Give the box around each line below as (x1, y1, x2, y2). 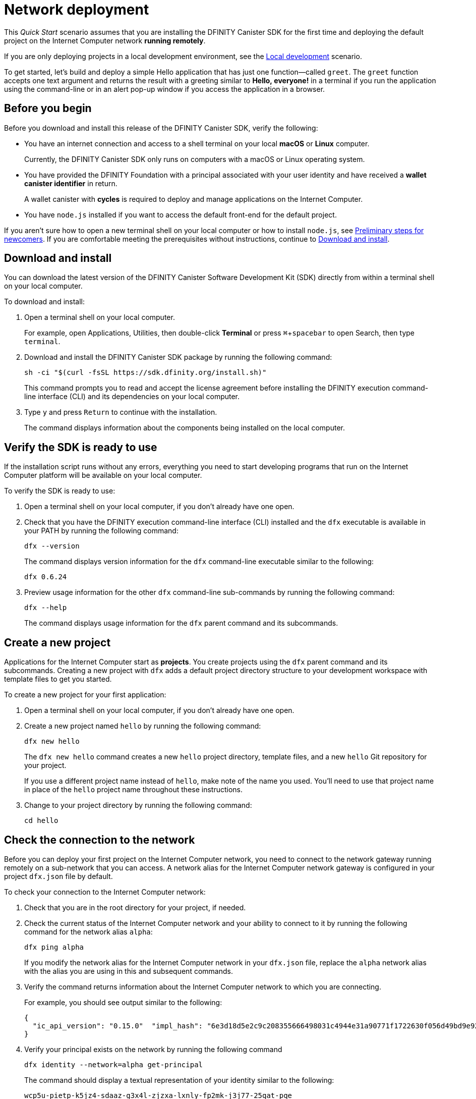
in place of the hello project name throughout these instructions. (24, 785, 243, 794)
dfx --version (24, 542, 80, 551)
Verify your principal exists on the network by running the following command (24, 1045, 282, 1054)
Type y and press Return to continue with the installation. (24, 408, 217, 417)
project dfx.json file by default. (4, 871, 113, 881)
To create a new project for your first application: (4, 690, 166, 699)
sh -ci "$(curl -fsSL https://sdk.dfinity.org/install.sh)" (24, 368, 267, 377)
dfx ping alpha (24, 943, 84, 951)
